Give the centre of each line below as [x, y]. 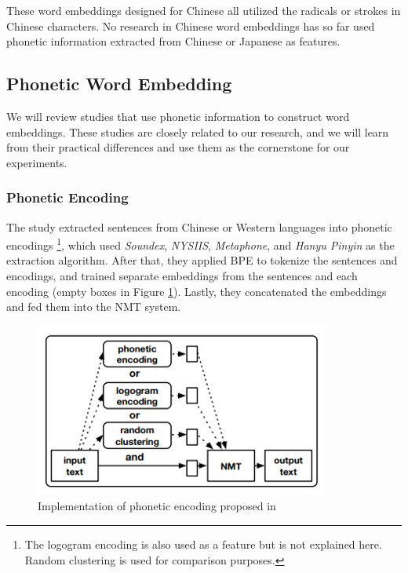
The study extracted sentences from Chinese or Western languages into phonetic [199, 226]
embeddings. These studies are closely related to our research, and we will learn [198, 131]
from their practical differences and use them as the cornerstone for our [178, 147]
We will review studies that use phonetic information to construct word [178, 116]
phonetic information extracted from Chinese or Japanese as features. [173, 41]
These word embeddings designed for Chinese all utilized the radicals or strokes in [204, 10]
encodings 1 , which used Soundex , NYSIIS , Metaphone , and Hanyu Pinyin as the [200, 244]
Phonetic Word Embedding [119, 84]
